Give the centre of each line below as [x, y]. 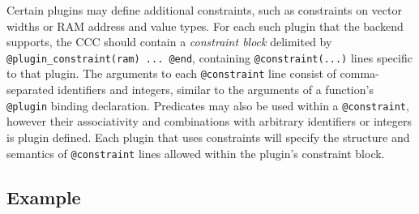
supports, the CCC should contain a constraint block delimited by [169, 42]
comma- [359, 73]
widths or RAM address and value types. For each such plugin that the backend [205, 26]
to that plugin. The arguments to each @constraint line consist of [171, 73]
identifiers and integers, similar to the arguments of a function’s [216, 90]
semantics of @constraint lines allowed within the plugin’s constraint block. [196, 153]
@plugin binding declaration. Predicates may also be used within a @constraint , [208, 105]
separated [30, 90]
